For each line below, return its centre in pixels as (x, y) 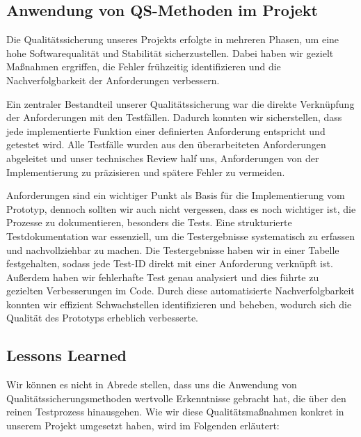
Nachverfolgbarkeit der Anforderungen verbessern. (113, 80)
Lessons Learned (66, 355)
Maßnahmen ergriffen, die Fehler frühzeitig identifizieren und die (144, 66)
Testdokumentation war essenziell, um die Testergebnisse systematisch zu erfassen (180, 236)
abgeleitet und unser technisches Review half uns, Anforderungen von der (163, 158)
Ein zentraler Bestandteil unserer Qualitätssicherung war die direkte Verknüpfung (180, 103)
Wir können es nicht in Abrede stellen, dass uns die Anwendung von (152, 384)
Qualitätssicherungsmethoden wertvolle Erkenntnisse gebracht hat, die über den (176, 398)
